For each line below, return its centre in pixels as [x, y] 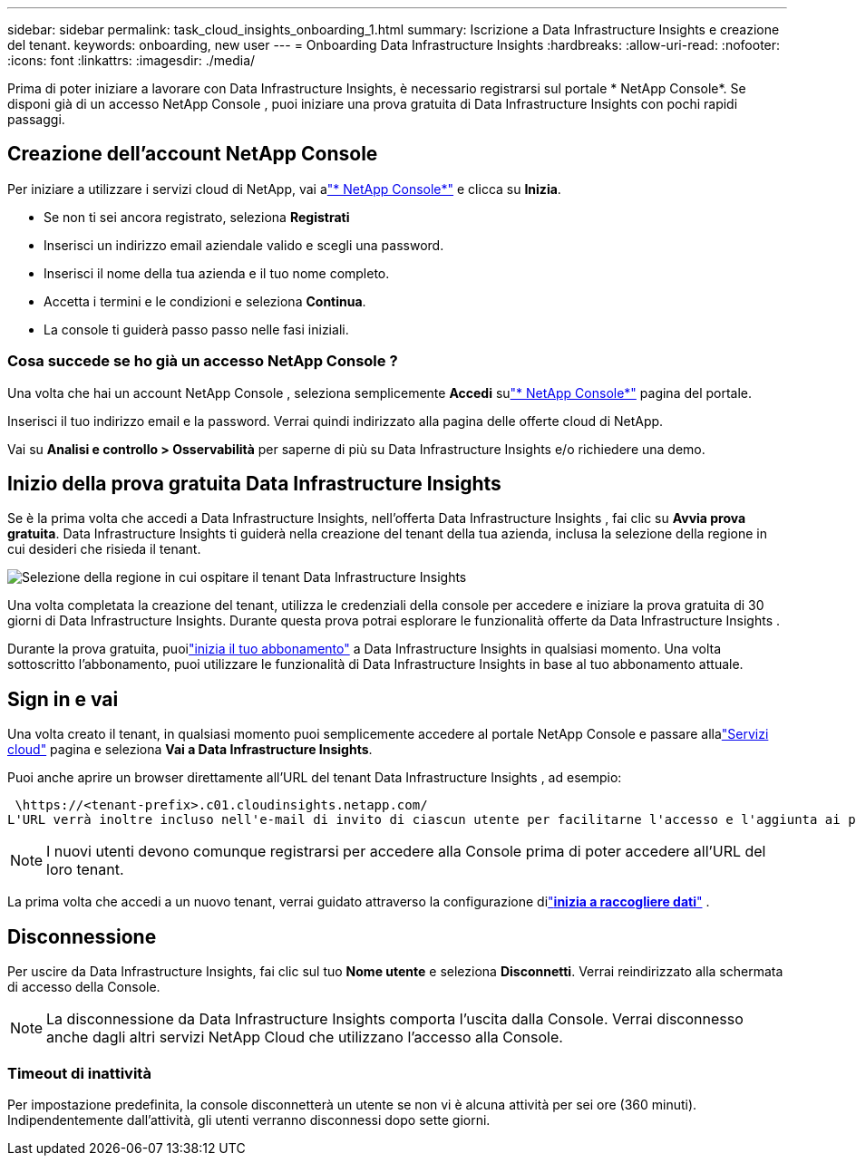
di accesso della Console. [84, 987]
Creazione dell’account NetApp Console [193, 154]
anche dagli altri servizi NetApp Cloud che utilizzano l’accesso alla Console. [305, 1037]
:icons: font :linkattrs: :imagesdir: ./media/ [131, 60]
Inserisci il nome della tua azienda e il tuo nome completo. [217, 273]
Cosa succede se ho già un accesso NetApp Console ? [203, 361]
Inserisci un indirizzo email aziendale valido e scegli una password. [244, 245]
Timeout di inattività [79, 1073]
